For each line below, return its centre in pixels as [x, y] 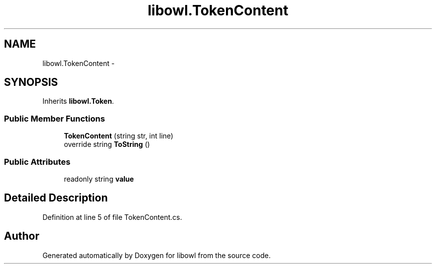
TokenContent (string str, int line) [119, 136]
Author [22, 236]
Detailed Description [56, 198]
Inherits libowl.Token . [78, 101]
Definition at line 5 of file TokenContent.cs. [112, 217]
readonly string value [99, 179]
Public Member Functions [54, 118]
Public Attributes [37, 162]
